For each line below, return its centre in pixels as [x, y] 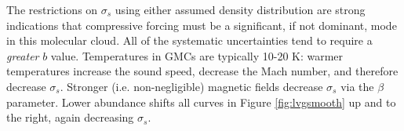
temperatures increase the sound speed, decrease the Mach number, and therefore [202, 71]
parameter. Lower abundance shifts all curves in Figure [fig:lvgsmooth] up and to [201, 102]
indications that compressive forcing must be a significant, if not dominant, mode [202, 25]
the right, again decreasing [70, 117]
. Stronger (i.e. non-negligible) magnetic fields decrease [191, 86]
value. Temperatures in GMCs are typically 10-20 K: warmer [197, 55]
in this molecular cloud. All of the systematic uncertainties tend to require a [189, 40]
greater [23, 55]
